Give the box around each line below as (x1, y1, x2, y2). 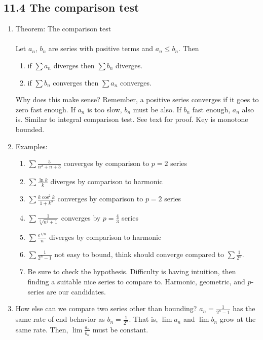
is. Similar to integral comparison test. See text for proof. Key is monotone (15, 114, 248, 124)
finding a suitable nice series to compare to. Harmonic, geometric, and (27, 276, 245, 287)
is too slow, (87, 104, 122, 114)
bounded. (15, 123, 45, 134)
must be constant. (92, 324, 148, 334)
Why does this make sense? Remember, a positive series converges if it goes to (15, 94, 259, 105)
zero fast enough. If (15, 104, 76, 114)
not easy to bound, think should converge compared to (54, 248, 224, 259)
